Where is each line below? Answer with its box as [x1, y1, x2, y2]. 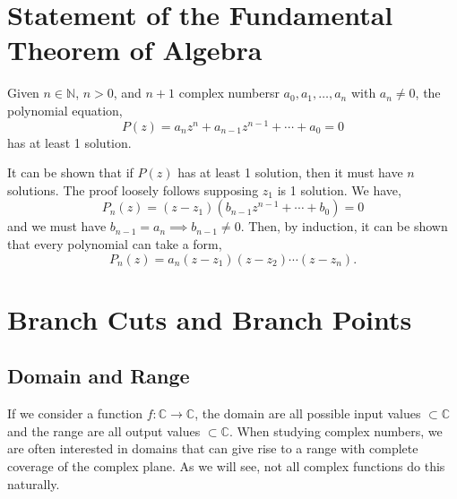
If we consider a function [7, 404, 143, 423]
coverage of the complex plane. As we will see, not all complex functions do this [7, 456, 445, 475]
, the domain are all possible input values [194, 404, 421, 423]
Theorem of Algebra [7, 31, 263, 68]
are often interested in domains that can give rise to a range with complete [7, 439, 418, 458]
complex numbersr [178, 83, 280, 102]
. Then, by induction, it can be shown [240, 217, 448, 236]
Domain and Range [7, 362, 190, 390]
